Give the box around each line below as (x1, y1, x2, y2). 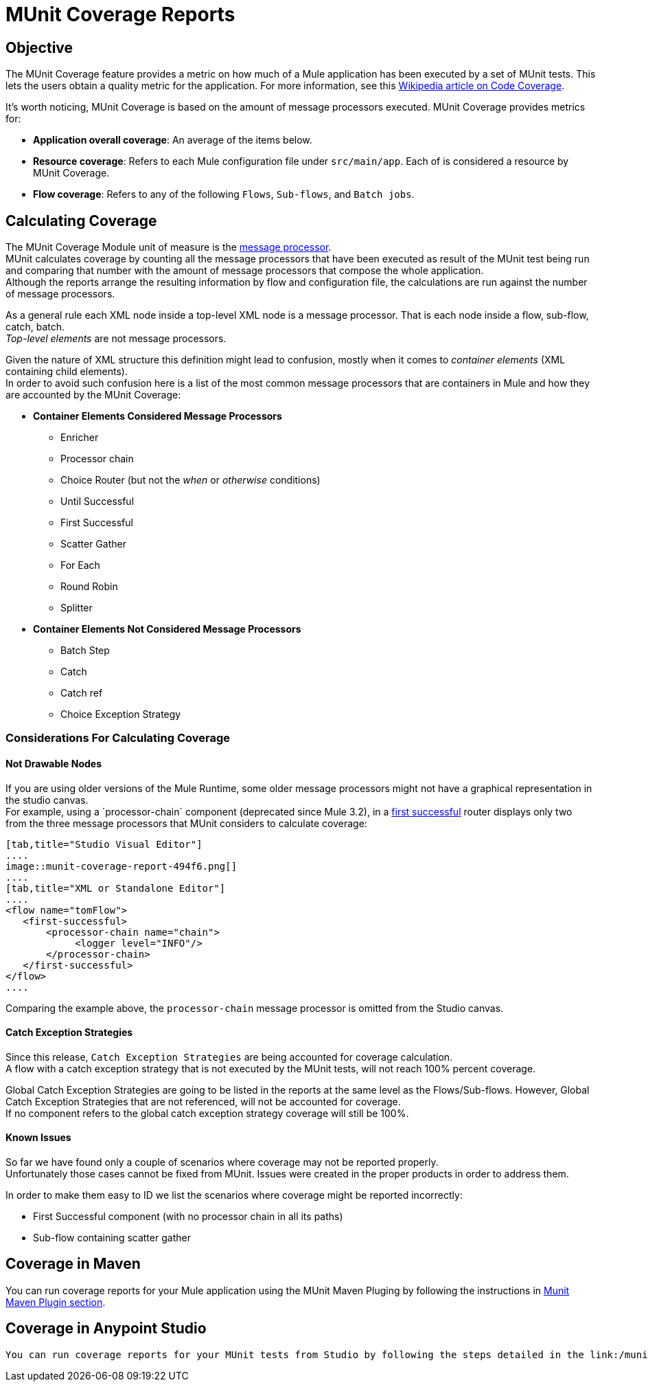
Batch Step (60, 644, 110, 657)
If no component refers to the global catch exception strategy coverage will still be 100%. (5, 1107, 409, 1119)
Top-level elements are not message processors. (5, 332, 227, 345)
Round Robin (60, 580, 118, 593)
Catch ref (60, 687, 103, 699)
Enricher (60, 431, 99, 444)
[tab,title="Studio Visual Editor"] (5, 838, 202, 850)
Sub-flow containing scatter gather (33, 1232, 191, 1244)
